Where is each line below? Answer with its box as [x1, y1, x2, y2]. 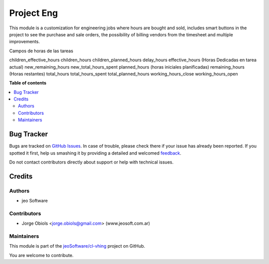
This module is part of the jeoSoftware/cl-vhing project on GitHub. [9, 243, 145, 249]
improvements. [9, 39, 40, 45]
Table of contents [9, 80, 47, 86]
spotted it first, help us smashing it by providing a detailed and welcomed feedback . [9, 150, 182, 156]
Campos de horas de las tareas [9, 48, 73, 54]
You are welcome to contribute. [9, 252, 74, 258]
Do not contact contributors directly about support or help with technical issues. [9, 159, 174, 165]
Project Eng [9, 7, 58, 18]
